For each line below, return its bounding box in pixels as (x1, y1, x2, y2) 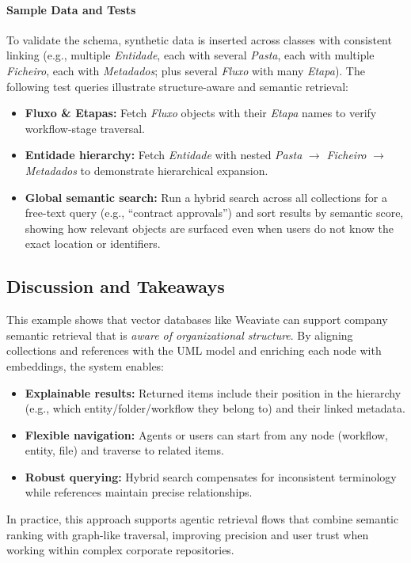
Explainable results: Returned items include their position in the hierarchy (25, 384, 401, 401)
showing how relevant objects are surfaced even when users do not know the (25, 219, 394, 236)
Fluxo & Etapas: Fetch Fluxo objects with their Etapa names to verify (25, 105, 377, 121)
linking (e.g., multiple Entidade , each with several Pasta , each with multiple (6, 47, 375, 63)
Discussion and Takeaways (6, 274, 225, 299)
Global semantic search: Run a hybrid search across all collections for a (25, 188, 387, 205)
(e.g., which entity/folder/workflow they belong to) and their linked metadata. (25, 400, 405, 417)
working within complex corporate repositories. (6, 542, 234, 558)
